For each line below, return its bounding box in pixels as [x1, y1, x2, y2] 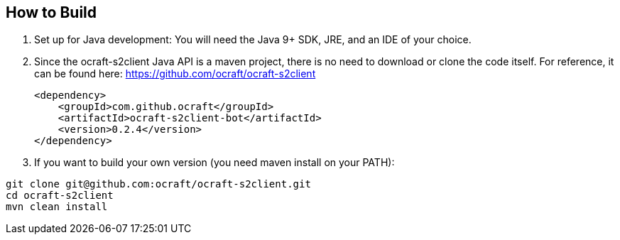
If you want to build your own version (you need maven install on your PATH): [34, 156, 395, 169]
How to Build [6, 4, 97, 21]
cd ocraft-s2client [6, 190, 114, 202]
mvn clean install [6, 201, 108, 213]
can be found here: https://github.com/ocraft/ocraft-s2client [34, 67, 316, 80]
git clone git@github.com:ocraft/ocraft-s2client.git [6, 178, 311, 190]
